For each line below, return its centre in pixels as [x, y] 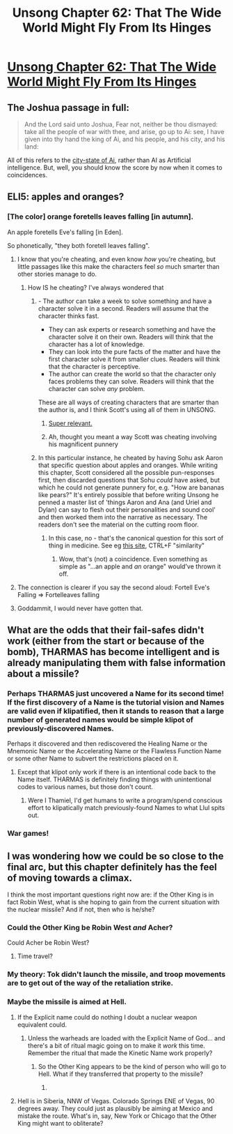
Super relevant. [70, 423]
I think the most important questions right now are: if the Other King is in [111, 894]
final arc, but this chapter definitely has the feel [112, 867]
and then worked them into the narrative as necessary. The [123, 517]
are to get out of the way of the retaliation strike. [90, 983]
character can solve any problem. [97, 388]
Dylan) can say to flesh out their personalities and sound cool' [127, 509]
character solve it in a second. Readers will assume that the [123, 308]
